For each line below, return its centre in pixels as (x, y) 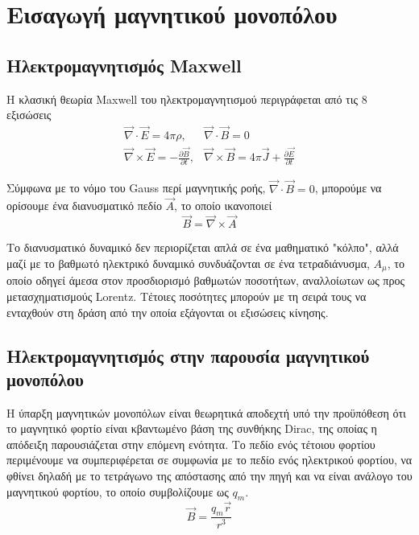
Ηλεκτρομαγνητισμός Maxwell (124, 65)
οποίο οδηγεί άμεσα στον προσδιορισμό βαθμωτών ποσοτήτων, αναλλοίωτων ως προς (205, 280)
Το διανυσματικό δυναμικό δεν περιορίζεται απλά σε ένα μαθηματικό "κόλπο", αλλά (203, 247)
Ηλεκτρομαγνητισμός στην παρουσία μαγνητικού (188, 355)
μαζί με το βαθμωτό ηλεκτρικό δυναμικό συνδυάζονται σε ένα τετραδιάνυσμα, (188, 263)
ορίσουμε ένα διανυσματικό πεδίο (84, 206)
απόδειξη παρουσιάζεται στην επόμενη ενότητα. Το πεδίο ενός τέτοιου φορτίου (191, 444)
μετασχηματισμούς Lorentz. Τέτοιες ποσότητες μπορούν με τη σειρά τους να (187, 296)
